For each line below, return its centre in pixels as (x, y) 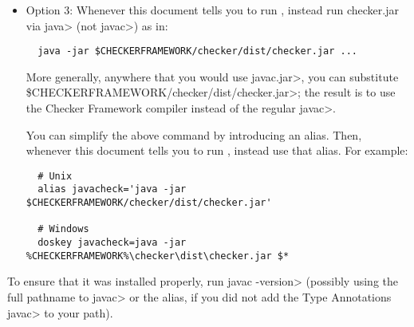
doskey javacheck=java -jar (112, 243)
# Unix (55, 176)
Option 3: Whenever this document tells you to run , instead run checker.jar (212, 10)
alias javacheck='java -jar (112, 189)
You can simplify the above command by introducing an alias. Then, (194, 134)
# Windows (63, 229)
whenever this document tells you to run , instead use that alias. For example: (217, 150)
